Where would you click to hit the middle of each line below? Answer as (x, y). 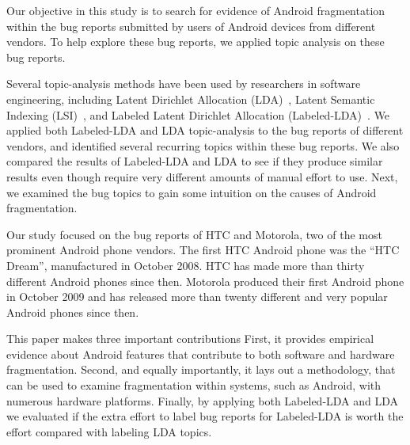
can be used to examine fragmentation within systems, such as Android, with (194, 385)
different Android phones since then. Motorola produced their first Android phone (205, 281)
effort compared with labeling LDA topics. (109, 431)
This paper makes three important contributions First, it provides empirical (190, 339)
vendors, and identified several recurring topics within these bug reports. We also (203, 145)
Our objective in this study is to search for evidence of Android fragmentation (196, 10)
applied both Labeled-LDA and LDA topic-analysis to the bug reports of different (205, 130)
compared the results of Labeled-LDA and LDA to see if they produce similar (195, 161)
